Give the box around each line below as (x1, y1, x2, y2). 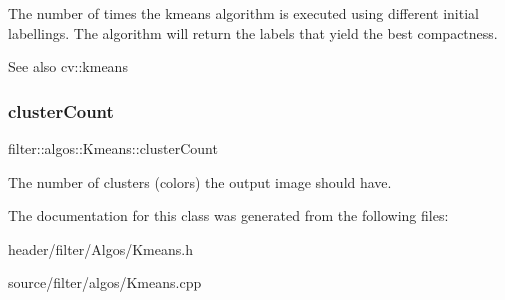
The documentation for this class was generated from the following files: (8, 205, 449, 226)
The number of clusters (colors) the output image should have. (8, 171, 392, 192)
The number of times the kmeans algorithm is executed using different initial (8, 3, 479, 23)
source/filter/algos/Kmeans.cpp (8, 272, 202, 293)
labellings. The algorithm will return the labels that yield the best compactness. (8, 22, 498, 43)
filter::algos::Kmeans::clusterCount (8, 138, 218, 158)
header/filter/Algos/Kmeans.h (8, 238, 193, 259)
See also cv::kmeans (8, 56, 128, 77)
